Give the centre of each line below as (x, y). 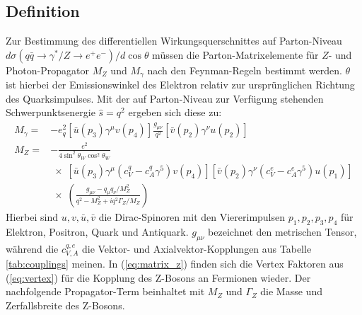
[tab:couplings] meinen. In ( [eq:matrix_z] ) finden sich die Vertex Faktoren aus (175, 263)
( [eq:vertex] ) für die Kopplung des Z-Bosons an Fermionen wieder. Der (158, 277)
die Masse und (291, 291)
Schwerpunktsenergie (51, 112)
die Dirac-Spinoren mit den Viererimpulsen (192, 216)
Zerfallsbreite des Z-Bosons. (65, 305)
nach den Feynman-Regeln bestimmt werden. (245, 70)
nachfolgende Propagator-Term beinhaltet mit (105, 291)
